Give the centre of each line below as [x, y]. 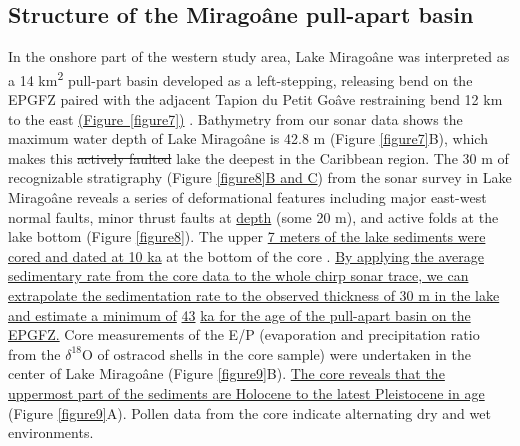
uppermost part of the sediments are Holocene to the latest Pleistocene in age [246, 392]
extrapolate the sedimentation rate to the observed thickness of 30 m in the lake [254, 294]
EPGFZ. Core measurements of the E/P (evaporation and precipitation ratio [244, 334]
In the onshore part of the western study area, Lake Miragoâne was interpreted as [259, 56]
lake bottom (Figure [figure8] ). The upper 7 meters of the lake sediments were [247, 236]
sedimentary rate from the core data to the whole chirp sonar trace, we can [238, 275]
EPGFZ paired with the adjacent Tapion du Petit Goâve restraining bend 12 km [255, 99]
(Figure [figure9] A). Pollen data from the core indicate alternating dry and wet [249, 412]
